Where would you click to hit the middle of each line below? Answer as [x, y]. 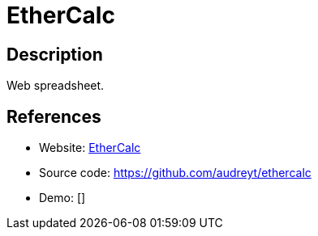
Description [55, 54]
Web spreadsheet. [56, 86]
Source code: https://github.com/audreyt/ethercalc [175, 173]
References [54, 116]
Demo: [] [62, 198]
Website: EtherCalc [90, 148]
